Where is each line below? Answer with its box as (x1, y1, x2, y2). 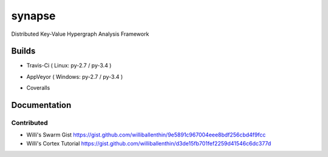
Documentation (11, 100, 72, 110)
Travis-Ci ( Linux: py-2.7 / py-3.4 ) (26, 62, 112, 69)
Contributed (11, 119, 48, 127)
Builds (11, 46, 36, 56)
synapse (11, 9, 56, 22)
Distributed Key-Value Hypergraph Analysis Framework (11, 30, 149, 38)
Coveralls (26, 84, 50, 92)
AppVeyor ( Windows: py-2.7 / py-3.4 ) (26, 73, 123, 80)
